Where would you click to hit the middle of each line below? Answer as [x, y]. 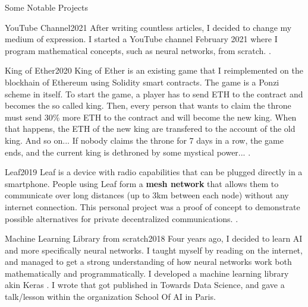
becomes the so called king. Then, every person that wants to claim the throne [148, 105]
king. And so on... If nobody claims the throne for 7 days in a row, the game [144, 140]
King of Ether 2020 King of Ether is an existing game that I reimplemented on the [154, 70]
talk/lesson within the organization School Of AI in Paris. [110, 297]
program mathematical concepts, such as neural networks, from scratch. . [138, 50]
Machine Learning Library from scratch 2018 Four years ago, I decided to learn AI [154, 238]
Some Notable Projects [46, 7]
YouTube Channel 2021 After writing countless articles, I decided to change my [148, 27]
